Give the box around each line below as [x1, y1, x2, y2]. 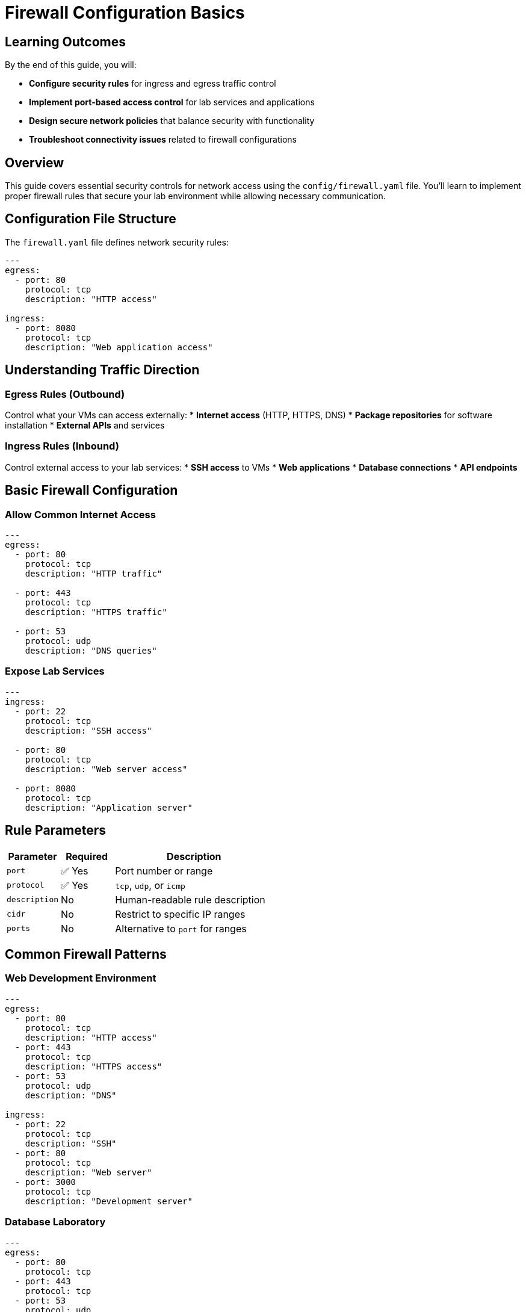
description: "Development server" [25, 1196, 193, 1206]
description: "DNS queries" [25, 646, 157, 656]
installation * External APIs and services [5, 420, 165, 431]
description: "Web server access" [25, 764, 188, 774]
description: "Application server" [25, 802, 193, 812]
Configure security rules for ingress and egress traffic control [29, 78, 276, 89]
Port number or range [115, 864, 213, 877]
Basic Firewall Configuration [5, 483, 178, 498]
